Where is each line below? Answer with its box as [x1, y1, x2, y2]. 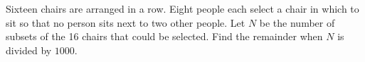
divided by [6, 42, 52, 57]
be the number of [259, 15, 335, 30]
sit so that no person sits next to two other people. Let [6, 15, 245, 30]
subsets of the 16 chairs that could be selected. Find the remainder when [6, 29, 323, 44]
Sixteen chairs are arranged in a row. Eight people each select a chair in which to [6, 1, 359, 15]
